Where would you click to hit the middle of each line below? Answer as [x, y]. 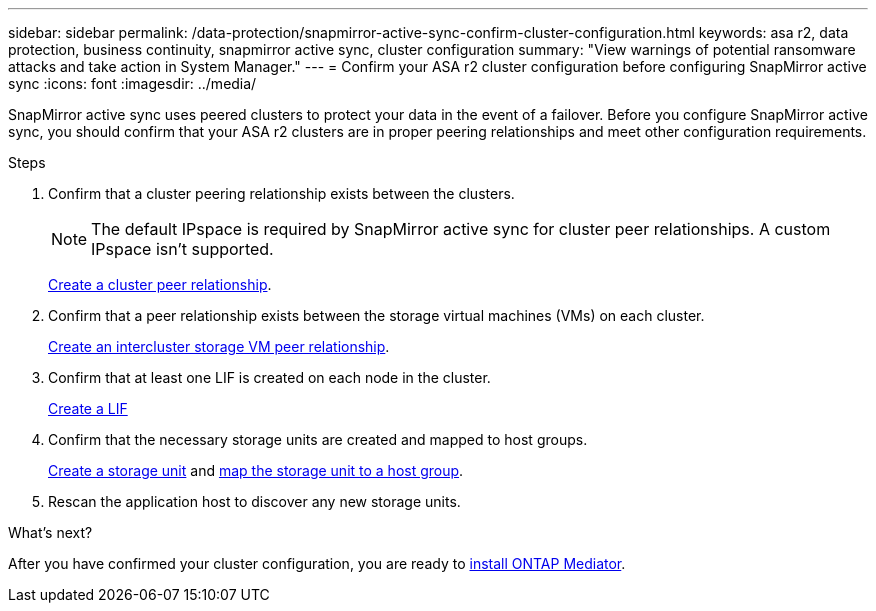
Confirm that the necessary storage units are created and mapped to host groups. [318, 439]
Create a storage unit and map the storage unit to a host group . [256, 470]
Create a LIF [88, 408]
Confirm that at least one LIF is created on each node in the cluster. [269, 377]
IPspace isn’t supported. [182, 249]
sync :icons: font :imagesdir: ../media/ [132, 83]
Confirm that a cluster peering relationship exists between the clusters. [281, 193]
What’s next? [50, 532]
